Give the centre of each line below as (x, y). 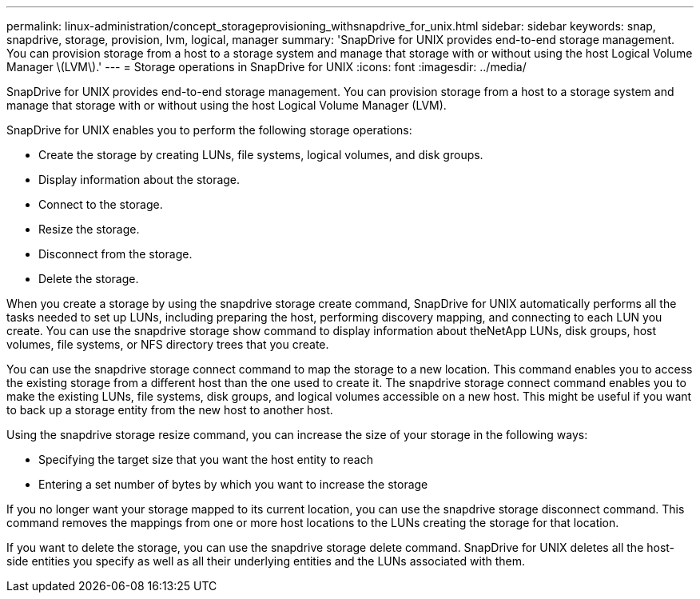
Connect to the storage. (101, 204)
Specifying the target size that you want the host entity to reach (206, 459)
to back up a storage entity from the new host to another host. (170, 410)
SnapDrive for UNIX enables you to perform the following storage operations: (209, 130)
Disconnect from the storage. (115, 254)
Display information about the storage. (139, 180)
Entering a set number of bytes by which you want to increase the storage (233, 484)
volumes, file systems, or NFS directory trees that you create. (168, 344)
